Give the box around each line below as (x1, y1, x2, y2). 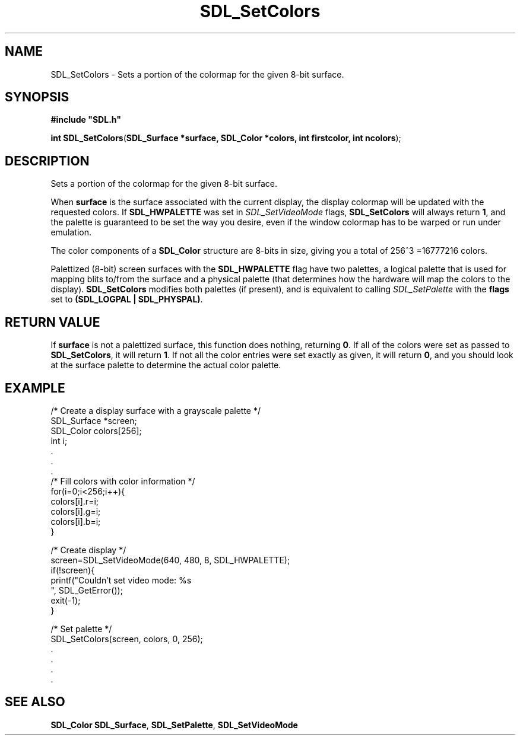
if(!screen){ (50, 564, 95, 575)
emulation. (50, 227, 92, 238)
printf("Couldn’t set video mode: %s (50, 575, 192, 585)
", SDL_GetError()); (50, 585, 123, 595)
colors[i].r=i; (50, 496, 99, 506)
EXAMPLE (5, 380, 65, 395)
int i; (50, 435, 68, 446)
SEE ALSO (5, 694, 65, 710)
